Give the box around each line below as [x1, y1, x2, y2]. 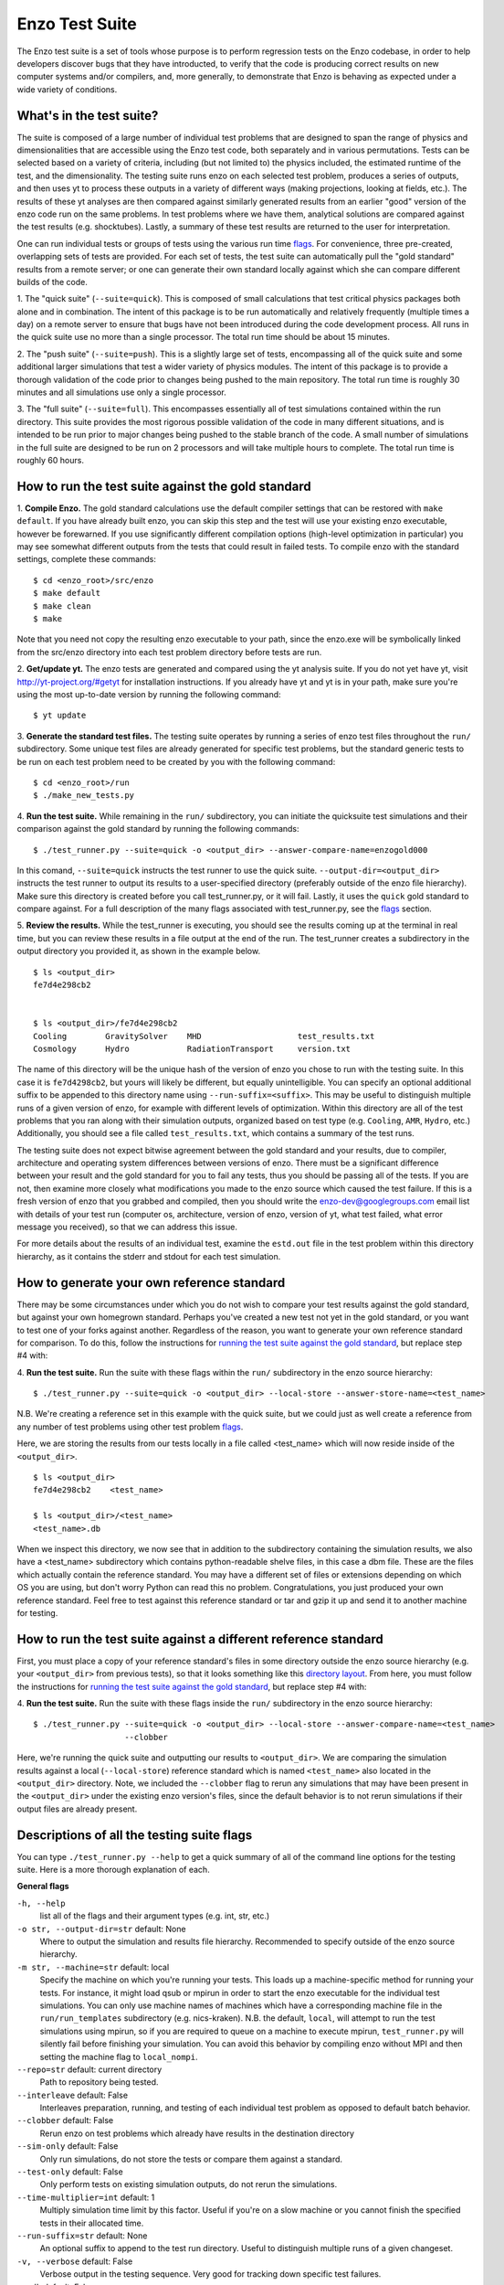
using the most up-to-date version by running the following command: [16, 688, 282, 699]
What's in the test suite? [16, 108, 159, 123]
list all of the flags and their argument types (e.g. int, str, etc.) [39, 1910, 270, 1921]
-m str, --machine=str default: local [16, 1961, 170, 1972]
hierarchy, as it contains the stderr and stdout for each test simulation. [16, 1250, 281, 1261]
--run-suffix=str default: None [16, 2230, 148, 2241]
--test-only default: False [16, 2166, 123, 2177]
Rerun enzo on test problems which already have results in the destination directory [39, 2128, 355, 2139]
